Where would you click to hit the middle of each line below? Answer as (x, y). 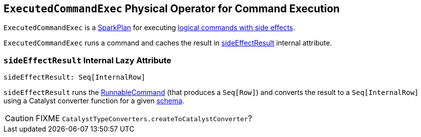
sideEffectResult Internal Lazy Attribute (88, 60)
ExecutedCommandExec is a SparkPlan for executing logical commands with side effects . (149, 28)
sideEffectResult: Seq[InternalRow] (74, 77)
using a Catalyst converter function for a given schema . (94, 101)
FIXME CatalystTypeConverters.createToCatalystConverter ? (144, 118)
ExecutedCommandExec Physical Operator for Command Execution (172, 9)
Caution (20, 118)
